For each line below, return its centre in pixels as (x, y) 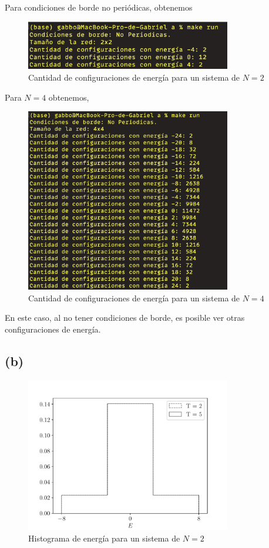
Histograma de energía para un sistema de (104, 538)
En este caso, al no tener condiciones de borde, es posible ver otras (125, 318)
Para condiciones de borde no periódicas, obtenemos (99, 7)
